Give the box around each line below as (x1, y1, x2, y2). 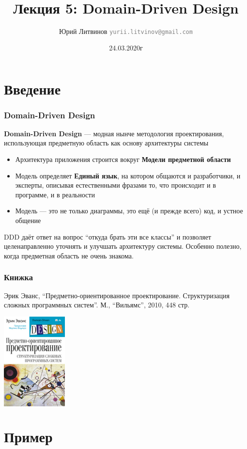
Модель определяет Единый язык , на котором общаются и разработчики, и (15, 170, 241, 180)
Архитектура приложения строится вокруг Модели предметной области (15, 154, 231, 164)
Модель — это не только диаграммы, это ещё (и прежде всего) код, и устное (15, 206, 243, 216)
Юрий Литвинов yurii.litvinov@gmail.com (59, 26, 193, 36)
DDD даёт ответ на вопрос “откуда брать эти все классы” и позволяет (4, 231, 211, 241)
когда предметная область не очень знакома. (4, 250, 134, 260)
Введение (4, 79, 61, 99)
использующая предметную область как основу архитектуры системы (4, 138, 209, 148)
